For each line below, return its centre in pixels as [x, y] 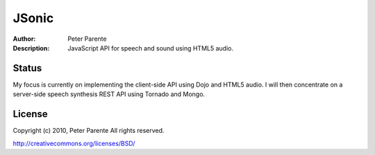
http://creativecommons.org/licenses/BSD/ [74, 143]
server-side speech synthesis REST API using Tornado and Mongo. [109, 94]
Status [27, 68]
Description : [31, 48]
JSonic [33, 18]
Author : [24, 39]
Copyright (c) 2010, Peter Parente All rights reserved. [89, 131]
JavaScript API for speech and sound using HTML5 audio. [151, 48]
